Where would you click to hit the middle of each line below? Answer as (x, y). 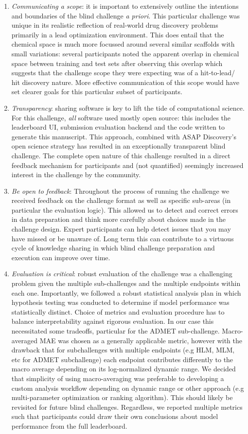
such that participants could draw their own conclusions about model (115, 416)
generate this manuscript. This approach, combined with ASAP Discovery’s (124, 136)
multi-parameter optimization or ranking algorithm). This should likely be (122, 397)
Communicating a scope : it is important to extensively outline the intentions (125, 6)
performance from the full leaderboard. (69, 426)
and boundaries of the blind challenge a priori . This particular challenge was (126, 15)
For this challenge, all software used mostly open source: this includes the (121, 117)
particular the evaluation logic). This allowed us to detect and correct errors (125, 209)
